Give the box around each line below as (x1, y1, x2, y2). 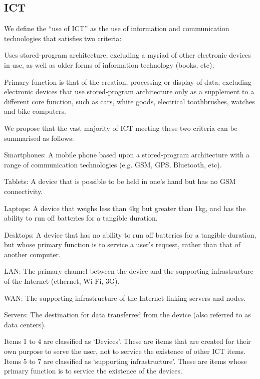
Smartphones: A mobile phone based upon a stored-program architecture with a (4, 149, 250, 160)
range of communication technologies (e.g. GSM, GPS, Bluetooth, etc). (4, 159, 222, 169)
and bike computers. (4, 106, 66, 116)
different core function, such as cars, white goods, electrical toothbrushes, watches (4, 96, 255, 106)
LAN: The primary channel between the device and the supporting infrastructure (4, 266, 253, 276)
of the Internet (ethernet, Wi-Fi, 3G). (4, 276, 120, 286)
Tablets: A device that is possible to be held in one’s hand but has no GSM (4, 176, 236, 186)
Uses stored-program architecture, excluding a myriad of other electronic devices (4, 50, 251, 60)
